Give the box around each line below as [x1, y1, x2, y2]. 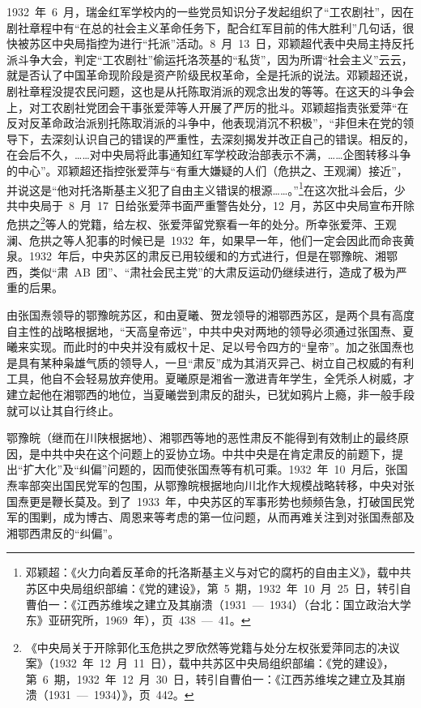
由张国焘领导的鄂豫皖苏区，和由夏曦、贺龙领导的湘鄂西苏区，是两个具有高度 [6, 307, 415, 323]
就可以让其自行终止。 [6, 401, 120, 418]
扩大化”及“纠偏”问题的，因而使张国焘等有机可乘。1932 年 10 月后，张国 [23, 461, 408, 478]
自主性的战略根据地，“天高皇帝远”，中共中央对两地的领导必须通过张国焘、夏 [6, 322, 415, 339]
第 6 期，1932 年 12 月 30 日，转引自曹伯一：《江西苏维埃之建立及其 [25, 670, 394, 687]
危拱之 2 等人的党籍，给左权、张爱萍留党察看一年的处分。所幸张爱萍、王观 [6, 213, 397, 233]
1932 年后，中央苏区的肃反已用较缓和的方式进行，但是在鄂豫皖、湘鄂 [28, 247, 398, 264]
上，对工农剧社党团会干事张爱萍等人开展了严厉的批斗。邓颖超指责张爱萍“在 [6, 98, 409, 115]
